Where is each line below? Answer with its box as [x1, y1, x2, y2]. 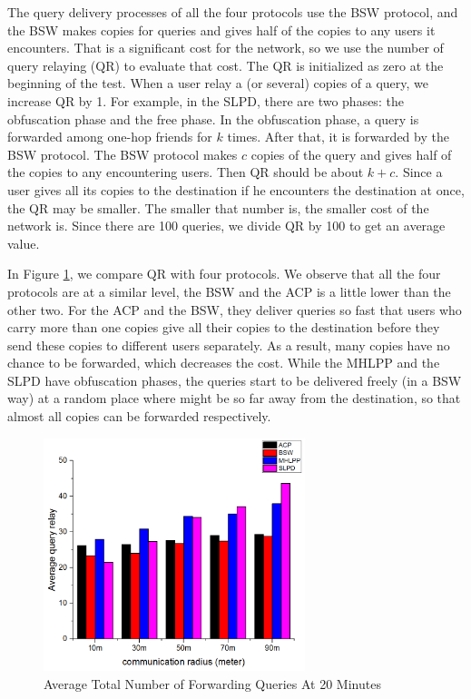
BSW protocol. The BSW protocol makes [7, 144, 238, 163]
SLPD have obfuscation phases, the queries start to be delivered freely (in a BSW [7, 370, 462, 389]
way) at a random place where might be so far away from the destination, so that [7, 389, 461, 408]
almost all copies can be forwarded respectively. [7, 407, 271, 426]
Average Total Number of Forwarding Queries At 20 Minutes [44, 674, 381, 693]
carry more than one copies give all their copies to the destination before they [7, 318, 440, 337]
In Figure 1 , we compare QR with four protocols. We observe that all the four [7, 264, 441, 283]
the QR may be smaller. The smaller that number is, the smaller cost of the [7, 198, 429, 217]
